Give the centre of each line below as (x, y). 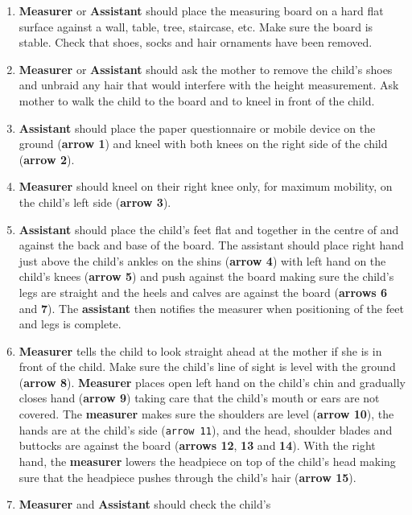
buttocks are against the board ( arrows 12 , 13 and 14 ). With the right (197, 445)
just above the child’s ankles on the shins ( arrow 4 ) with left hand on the (202, 260)
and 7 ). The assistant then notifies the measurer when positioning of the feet (211, 308)
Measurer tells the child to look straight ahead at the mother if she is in (200, 350)
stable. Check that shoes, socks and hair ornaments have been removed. (196, 42)
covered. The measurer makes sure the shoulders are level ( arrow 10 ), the (206, 414)
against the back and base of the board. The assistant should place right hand (211, 245)
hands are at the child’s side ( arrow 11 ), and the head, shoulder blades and (206, 429)
